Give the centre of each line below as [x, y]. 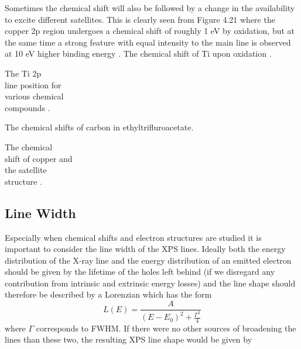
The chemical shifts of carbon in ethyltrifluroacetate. [99, 127]
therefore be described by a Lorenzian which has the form [108, 294]
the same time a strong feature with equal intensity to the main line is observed [148, 42]
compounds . [28, 107]
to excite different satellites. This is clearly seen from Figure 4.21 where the [140, 19]
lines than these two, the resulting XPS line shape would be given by [129, 339]
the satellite [26, 170]
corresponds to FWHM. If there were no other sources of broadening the [166, 328]
